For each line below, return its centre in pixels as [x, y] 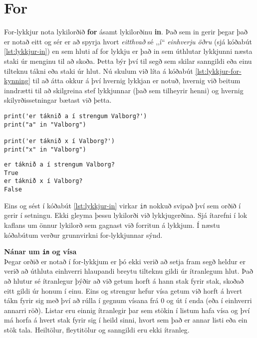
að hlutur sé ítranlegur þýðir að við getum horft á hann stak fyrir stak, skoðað [124, 281]
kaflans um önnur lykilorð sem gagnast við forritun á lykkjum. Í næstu [112, 225]
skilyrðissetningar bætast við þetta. [58, 100]
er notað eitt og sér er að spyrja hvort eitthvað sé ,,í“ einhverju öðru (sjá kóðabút [128, 41]
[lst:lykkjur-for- [218, 71]
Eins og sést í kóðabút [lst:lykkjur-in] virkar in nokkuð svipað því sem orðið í [123, 205]
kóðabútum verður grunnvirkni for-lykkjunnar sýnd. [83, 235]
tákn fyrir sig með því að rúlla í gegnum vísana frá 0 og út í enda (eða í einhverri [128, 300]
